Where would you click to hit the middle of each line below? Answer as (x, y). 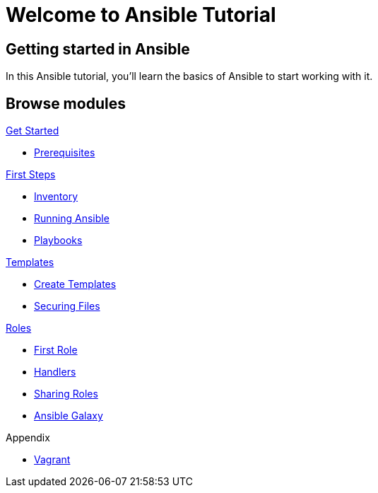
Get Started (33, 131)
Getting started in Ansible (98, 49)
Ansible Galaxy (69, 416)
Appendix (28, 438)
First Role (56, 350)
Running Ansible (72, 219)
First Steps (31, 175)
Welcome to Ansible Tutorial (141, 15)
